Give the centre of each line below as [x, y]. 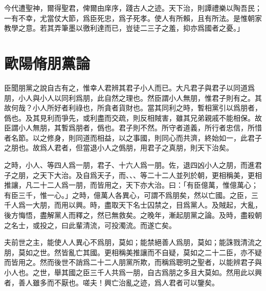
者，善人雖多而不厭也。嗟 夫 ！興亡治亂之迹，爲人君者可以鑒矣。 [112, 282]
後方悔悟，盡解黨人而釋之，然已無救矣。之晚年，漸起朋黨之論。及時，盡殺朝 [133, 215]
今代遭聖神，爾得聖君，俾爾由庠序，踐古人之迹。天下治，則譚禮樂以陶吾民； [133, 8]
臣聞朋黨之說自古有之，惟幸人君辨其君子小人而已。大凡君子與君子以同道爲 [129, 87]
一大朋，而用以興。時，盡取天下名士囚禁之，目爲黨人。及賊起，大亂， [143, 205]
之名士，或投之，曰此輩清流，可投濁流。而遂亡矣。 [90, 225]
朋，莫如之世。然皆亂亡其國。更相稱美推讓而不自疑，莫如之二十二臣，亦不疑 [133, 252]
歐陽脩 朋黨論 [47, 63]
